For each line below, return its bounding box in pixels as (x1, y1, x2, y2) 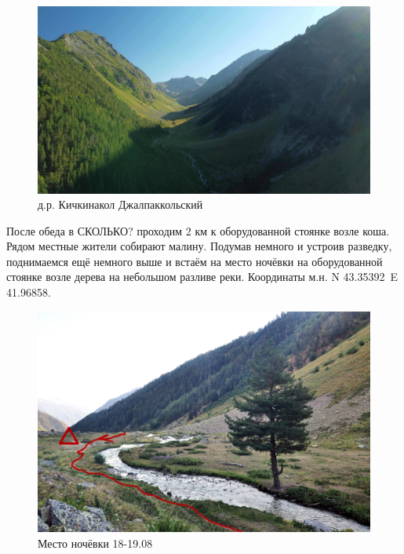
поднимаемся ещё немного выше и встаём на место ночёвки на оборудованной (6, 253, 383, 269)
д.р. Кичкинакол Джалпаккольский (38, 196, 203, 213)
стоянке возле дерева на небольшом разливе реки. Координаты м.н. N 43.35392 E (6, 268, 398, 285)
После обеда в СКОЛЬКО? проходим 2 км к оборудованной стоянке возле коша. (6, 222, 390, 239)
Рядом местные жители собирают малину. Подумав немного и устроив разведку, (6, 238, 392, 254)
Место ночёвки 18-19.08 (38, 534, 153, 551)
